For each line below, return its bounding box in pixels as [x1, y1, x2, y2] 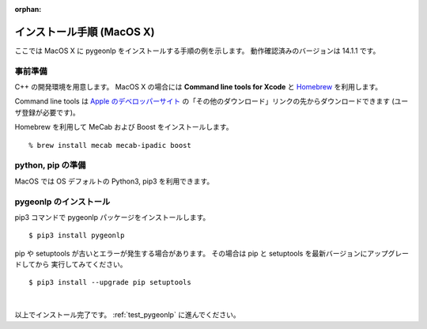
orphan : [14, 5, 42, 13]
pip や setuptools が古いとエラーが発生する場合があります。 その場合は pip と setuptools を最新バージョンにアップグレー [14, 248, 409, 258]
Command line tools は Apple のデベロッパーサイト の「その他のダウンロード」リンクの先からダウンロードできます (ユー [14, 96, 409, 106]
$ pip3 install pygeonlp [28, 231, 125, 240]
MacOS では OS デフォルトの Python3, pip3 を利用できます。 [14, 176, 214, 186]
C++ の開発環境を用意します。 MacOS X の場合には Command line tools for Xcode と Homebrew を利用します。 [14, 82, 383, 92]
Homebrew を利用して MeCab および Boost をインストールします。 [14, 123, 233, 132]
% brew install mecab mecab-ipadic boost [28, 141, 191, 149]
